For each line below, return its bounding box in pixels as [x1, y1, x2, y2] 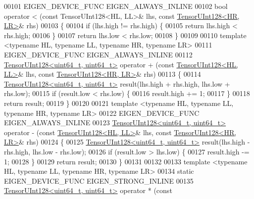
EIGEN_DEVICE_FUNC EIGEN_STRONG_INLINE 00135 [4, 175, 194, 186]
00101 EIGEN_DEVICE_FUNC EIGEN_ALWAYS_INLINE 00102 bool [4, 1, 228, 11]
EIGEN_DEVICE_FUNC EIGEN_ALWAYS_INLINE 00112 [4, 49, 193, 59]
